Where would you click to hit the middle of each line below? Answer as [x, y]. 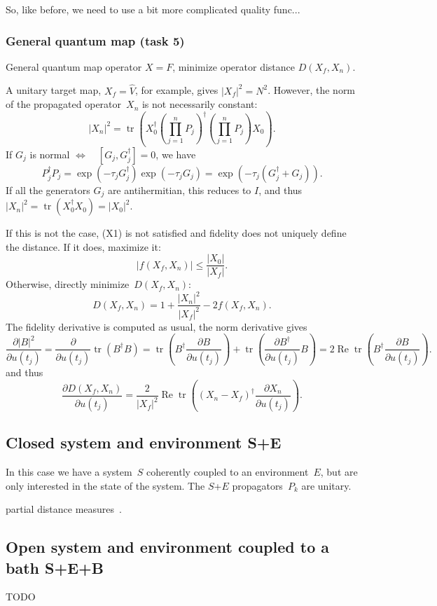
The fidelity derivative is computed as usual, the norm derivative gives [157, 326]
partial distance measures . [64, 509]
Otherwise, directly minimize [68, 284]
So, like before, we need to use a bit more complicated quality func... [153, 9]
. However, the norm [312, 90]
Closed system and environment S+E [144, 442]
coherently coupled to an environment [227, 472]
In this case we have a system [69, 472]
